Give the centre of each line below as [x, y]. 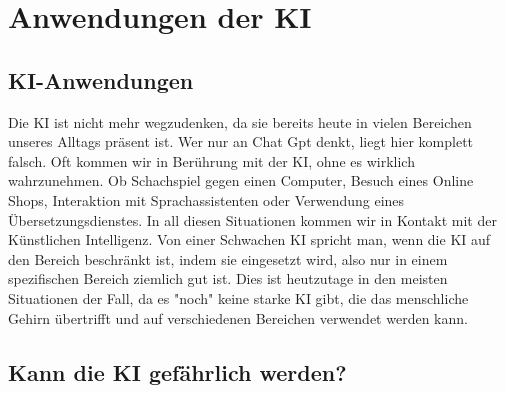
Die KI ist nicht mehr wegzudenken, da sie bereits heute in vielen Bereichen [240, 121]
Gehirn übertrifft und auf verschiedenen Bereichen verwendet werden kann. [238, 317]
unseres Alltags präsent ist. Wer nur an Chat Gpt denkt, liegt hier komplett [241, 141]
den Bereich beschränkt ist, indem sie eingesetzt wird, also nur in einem [228, 258]
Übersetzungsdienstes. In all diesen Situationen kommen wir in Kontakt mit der [252, 219]
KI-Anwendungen [101, 79]
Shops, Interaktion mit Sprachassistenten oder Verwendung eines [206, 199]
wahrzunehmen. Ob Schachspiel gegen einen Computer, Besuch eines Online [241, 180]
